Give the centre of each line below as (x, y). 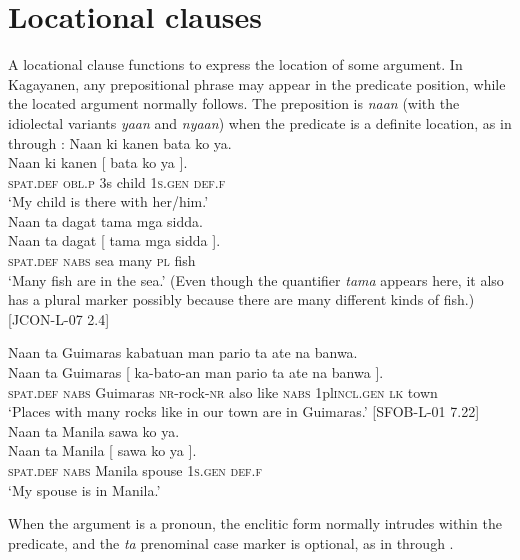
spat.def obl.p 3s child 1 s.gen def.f (117, 181)
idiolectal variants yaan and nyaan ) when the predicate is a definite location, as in (260, 122)
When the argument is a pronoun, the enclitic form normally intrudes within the (255, 523)
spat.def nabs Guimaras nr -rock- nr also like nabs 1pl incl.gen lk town (223, 391)
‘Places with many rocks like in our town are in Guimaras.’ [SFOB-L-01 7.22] (244, 411)
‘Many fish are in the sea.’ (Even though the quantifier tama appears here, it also (256, 279)
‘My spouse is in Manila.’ (84, 489)
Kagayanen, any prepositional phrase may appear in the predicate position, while (257, 83)
